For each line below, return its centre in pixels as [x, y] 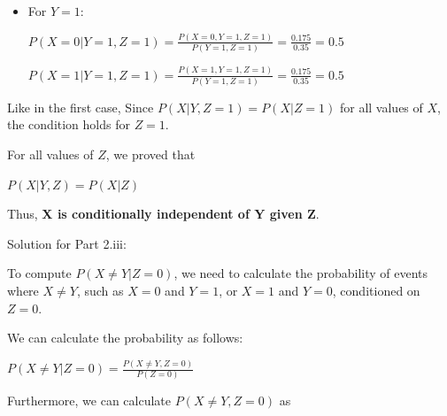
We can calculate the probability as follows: [125, 338]
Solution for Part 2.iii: [67, 243]
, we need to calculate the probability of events [301, 273]
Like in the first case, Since [81, 107]
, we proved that [150, 154]
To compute [39, 273]
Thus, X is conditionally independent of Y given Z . [163, 214]
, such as [100, 290]
